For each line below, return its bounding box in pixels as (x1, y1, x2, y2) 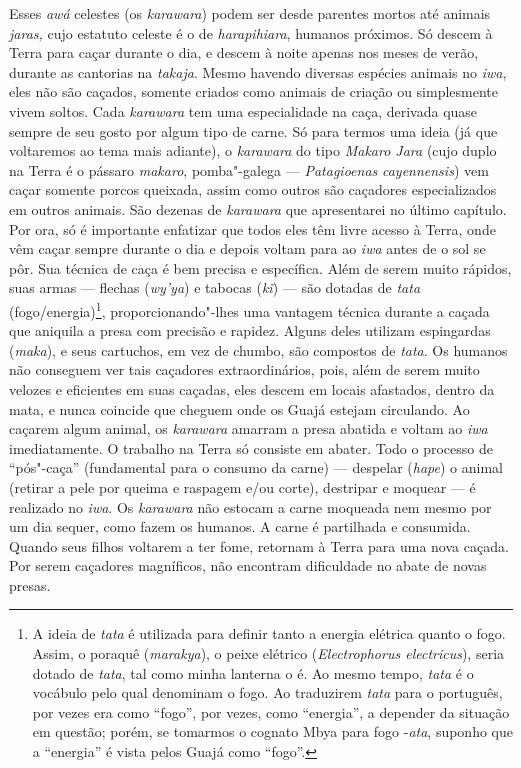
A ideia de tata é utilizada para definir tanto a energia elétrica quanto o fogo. (32, 623, 506, 644)
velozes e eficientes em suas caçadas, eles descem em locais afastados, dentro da (9, 378, 495, 399)
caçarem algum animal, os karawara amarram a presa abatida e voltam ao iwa (9, 418, 488, 439)
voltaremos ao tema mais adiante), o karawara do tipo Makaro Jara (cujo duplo (9, 140, 497, 161)
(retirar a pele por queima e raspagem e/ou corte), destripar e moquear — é (9, 476, 476, 497)
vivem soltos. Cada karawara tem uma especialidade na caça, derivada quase (9, 100, 478, 121)
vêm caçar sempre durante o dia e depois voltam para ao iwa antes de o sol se (9, 238, 486, 259)
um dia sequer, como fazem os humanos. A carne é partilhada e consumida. (9, 516, 471, 537)
